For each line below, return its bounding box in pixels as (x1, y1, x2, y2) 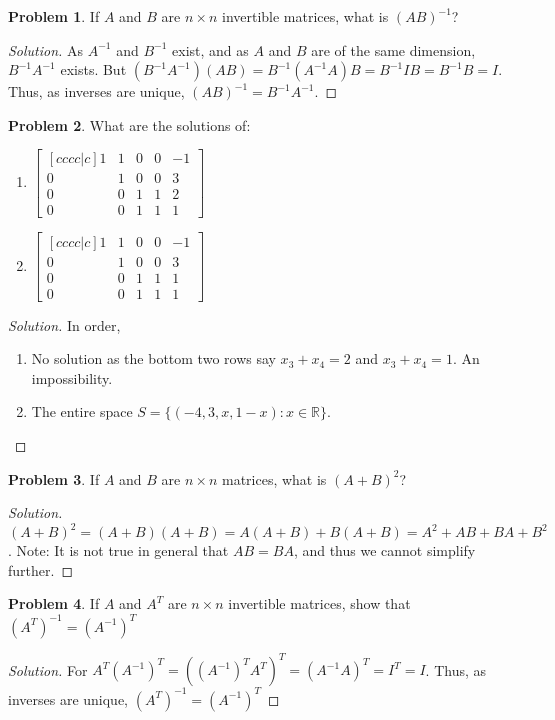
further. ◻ (8, 559, 74, 580)
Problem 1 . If (8, 6, 100, 26)
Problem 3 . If (8, 468, 100, 489)
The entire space (31, 401, 133, 422)
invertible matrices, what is (221, 6, 389, 26)
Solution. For (8, 659, 88, 680)
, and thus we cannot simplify (293, 540, 476, 561)
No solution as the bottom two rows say (31, 348, 276, 369)
